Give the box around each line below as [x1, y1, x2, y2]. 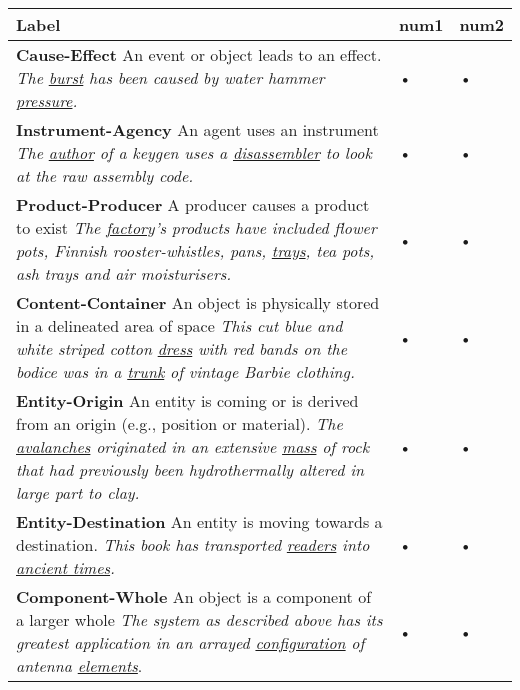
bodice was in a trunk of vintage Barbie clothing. [16, 360, 355, 383]
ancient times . [16, 556, 115, 579]
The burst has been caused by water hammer [16, 66, 325, 89]
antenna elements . [16, 654, 143, 677]
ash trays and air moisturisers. [16, 262, 232, 285]
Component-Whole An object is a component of [16, 585, 372, 608]
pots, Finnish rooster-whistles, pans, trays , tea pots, [16, 239, 375, 262]
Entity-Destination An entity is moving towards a [16, 510, 383, 533]
